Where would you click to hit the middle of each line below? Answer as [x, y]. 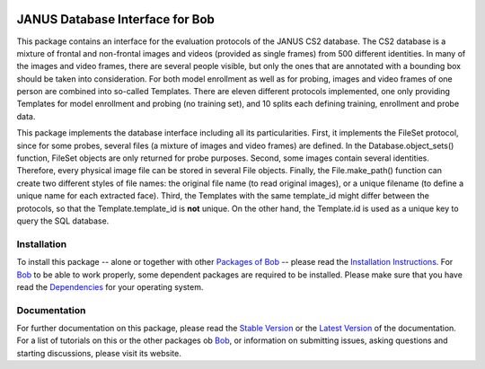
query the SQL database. [63, 221]
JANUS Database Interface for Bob [116, 19]
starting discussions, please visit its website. [99, 353]
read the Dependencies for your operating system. [110, 286]
